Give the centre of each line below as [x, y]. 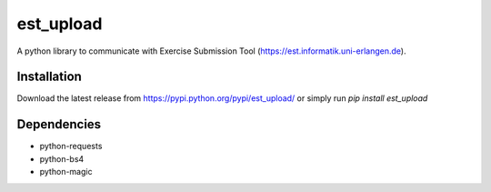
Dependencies [59, 124]
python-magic [66, 172]
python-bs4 [62, 158]
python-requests [71, 147]
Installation [49, 77]
